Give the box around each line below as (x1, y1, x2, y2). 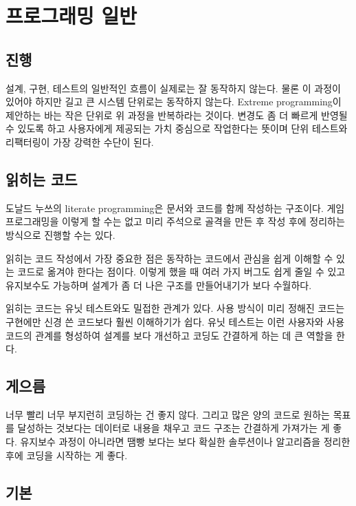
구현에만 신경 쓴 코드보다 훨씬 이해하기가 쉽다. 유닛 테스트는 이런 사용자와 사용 (5, 314, 345, 328)
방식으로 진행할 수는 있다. (5, 227, 115, 242)
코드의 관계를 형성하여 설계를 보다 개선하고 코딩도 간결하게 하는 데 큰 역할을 (5, 328, 333, 342)
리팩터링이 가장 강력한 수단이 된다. (5, 134, 154, 149)
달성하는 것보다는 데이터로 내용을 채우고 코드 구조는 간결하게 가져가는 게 (17, 421, 330, 435)
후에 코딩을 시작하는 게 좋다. (5, 447, 128, 462)
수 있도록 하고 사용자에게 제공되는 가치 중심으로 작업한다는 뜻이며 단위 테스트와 (5, 121, 348, 136)
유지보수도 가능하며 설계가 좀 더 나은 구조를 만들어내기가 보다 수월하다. (5, 277, 312, 292)
